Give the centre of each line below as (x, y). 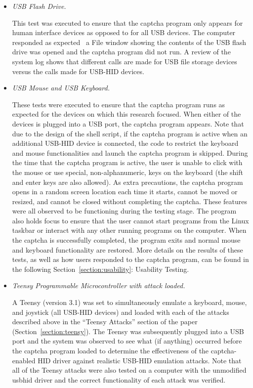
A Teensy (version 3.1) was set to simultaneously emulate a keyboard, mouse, (129, 302)
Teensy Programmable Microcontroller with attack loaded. (99, 285)
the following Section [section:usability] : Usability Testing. (101, 269)
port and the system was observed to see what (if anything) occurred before (127, 341)
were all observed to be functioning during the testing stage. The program (124, 211)
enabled (24, 360)
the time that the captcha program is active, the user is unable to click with (127, 162)
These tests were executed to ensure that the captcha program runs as (119, 104)
